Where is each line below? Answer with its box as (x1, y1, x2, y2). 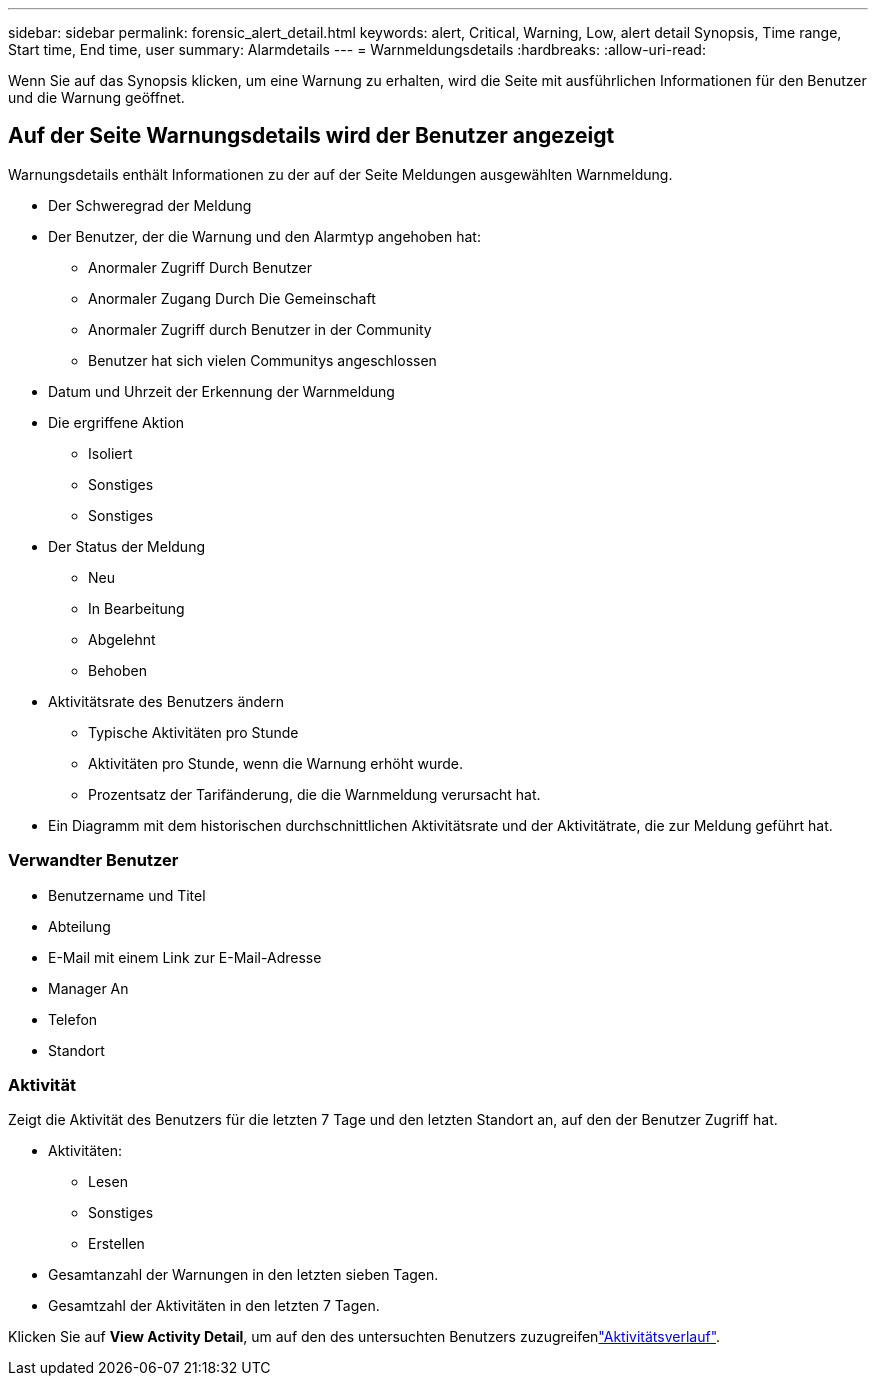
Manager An (48, 979, 129, 997)
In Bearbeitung (88, 599, 185, 617)
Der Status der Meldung (48, 537, 206, 555)
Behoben (88, 661, 148, 679)
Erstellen (88, 1235, 145, 1253)
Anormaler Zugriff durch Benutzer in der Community (88, 320, 432, 338)
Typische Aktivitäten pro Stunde (88, 723, 299, 741)
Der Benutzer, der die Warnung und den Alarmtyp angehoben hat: (48, 227, 481, 245)
